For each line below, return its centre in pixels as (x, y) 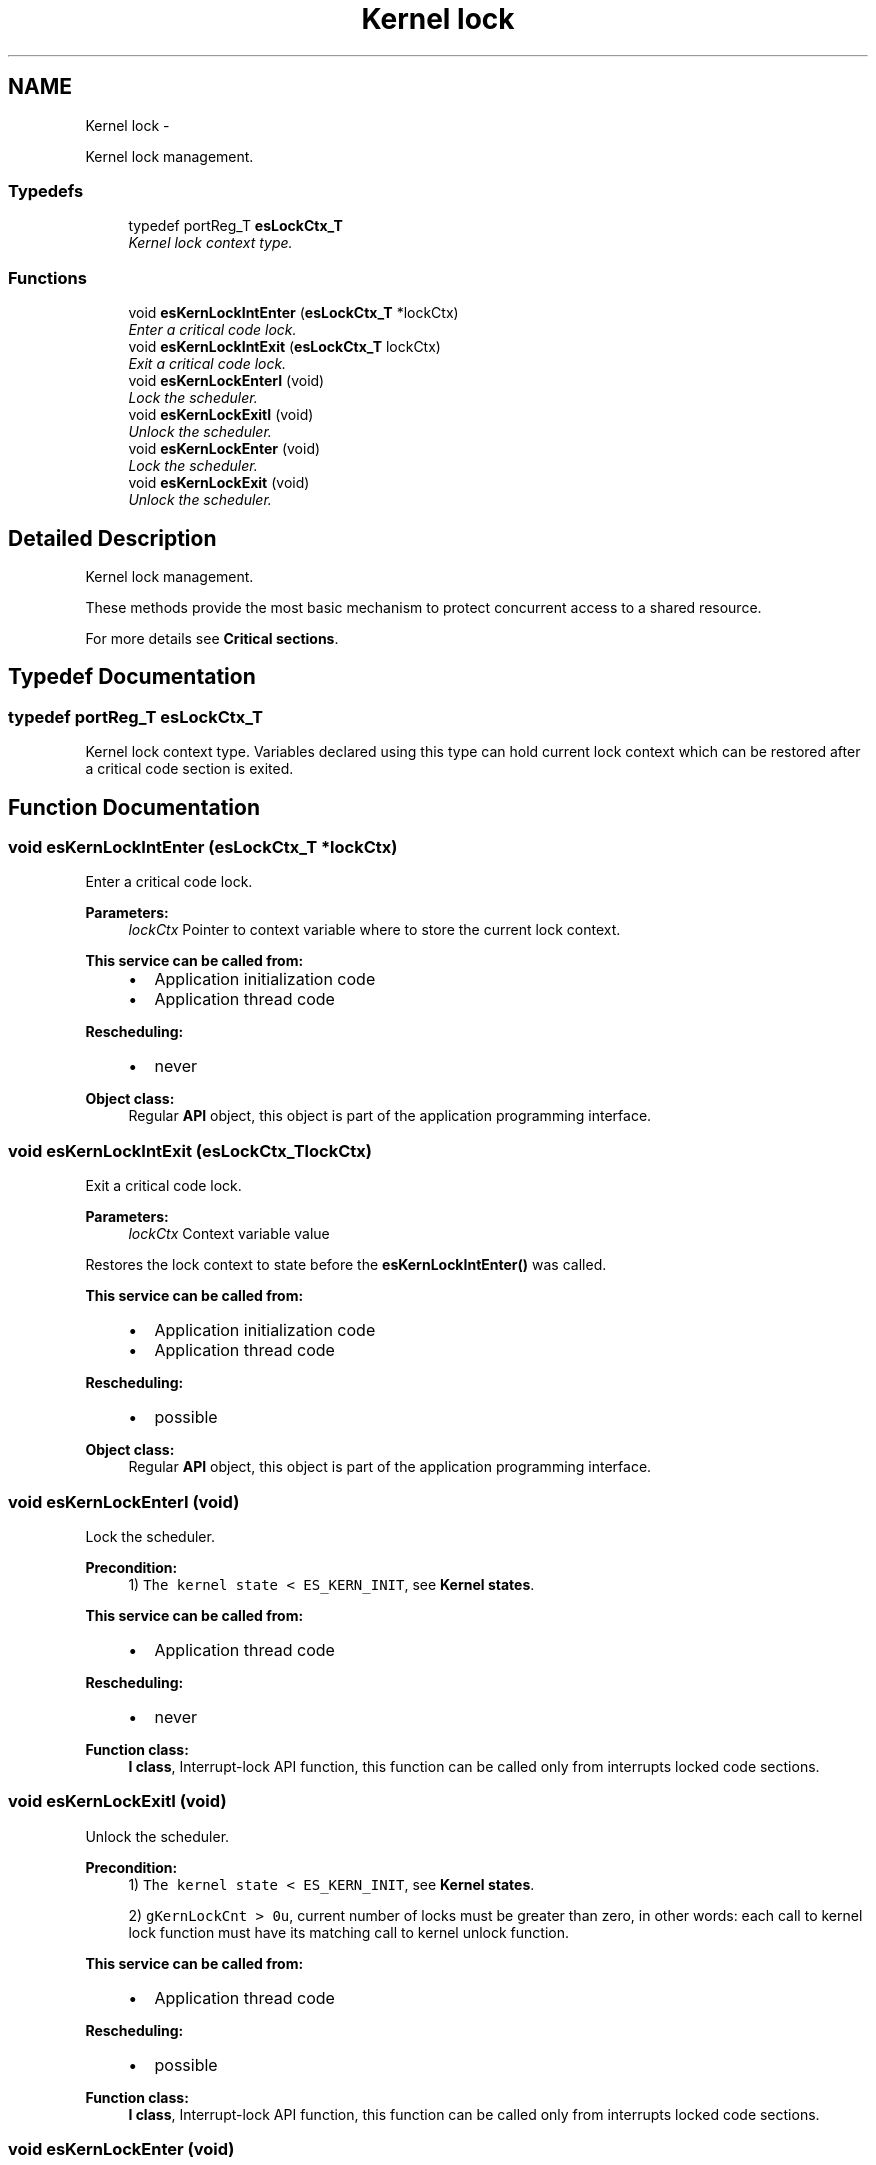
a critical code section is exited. (189, 769)
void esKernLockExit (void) (219, 483)
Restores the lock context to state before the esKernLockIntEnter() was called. (346, 1265)
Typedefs (46, 190)
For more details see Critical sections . (212, 638)
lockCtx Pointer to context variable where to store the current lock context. (374, 930)
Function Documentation (134, 807)
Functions (47, 277)
